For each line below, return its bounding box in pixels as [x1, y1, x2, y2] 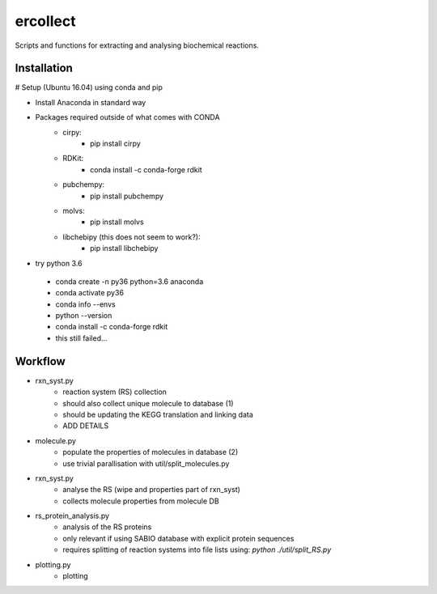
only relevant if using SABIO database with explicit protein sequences [62, 533, 295, 543]
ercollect [15, 12, 76, 30]
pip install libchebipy [90, 244, 159, 253]
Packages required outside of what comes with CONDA [35, 112, 220, 122]
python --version [55, 311, 112, 320]
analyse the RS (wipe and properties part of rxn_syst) [62, 485, 240, 494]
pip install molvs [90, 217, 145, 227]
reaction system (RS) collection [62, 387, 168, 397]
